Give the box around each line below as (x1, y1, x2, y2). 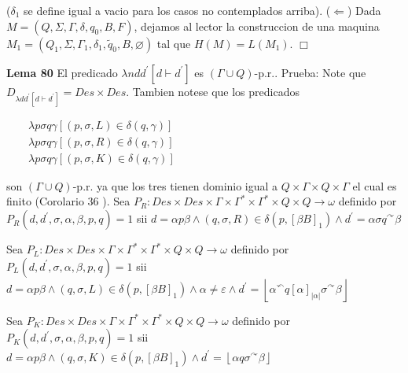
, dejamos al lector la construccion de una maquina (134, 17, 380, 34)
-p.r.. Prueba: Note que (254, 64, 366, 80)
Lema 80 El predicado (6, 64, 118, 80)
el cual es (352, 177, 397, 194)
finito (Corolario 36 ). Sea (6, 193, 130, 209)
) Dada (347, 2, 381, 18)
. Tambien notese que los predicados (126, 83, 300, 99)
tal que (156, 35, 191, 51)
